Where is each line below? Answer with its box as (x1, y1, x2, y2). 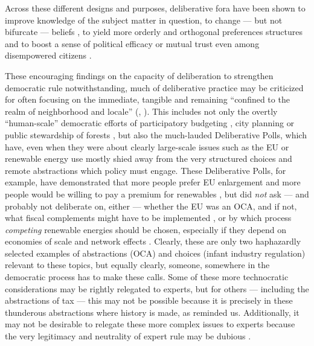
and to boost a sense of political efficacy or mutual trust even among (5, 37, 260, 50)
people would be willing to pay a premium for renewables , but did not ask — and (5, 187, 309, 200)
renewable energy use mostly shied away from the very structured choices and (5, 152, 292, 165)
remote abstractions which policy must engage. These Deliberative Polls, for (5, 164, 286, 176)
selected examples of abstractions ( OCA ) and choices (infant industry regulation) (5, 246, 306, 259)
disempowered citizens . (5, 49, 92, 62)
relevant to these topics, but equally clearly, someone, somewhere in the (5, 258, 270, 271)
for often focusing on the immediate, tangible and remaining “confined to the (5, 93, 290, 106)
